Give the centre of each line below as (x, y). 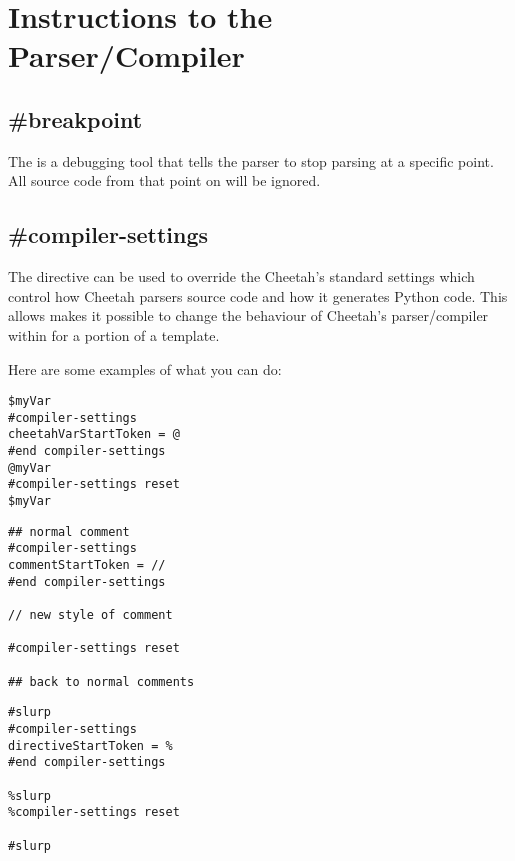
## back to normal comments (101, 681)
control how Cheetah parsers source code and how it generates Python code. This (258, 295)
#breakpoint (75, 118)
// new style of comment (90, 615)
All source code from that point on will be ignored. (164, 180)
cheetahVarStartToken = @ (94, 434)
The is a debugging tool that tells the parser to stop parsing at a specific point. (251, 160)
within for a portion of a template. (114, 334)
